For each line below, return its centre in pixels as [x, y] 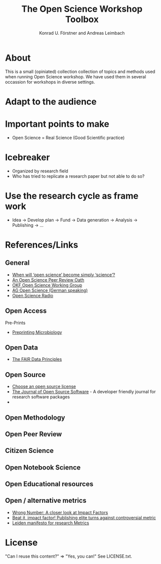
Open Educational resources [49, 484]
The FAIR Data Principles [37, 359]
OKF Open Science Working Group [47, 285]
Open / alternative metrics [46, 501]
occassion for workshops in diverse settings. [50, 82]
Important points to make [57, 124]
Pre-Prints [15, 323]
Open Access [26, 311]
